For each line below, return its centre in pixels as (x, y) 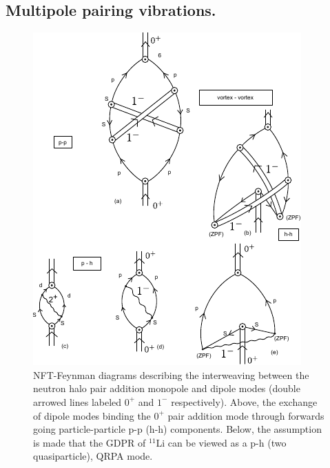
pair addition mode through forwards (246, 415)
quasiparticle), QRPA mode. (93, 456)
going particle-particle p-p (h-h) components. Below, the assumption (177, 429)
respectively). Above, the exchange (244, 401)
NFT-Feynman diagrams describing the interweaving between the (171, 374)
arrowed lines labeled (78, 401)
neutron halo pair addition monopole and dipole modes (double (167, 388)
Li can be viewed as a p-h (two (221, 442)
